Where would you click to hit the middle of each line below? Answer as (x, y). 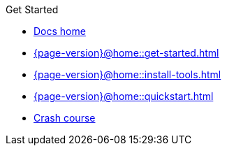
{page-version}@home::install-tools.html (127, 74)
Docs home (60, 31)
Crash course (65, 118)
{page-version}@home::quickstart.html (124, 96)
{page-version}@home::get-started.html (126, 53)
